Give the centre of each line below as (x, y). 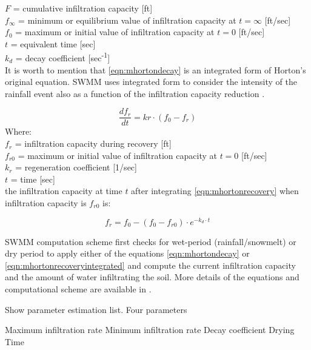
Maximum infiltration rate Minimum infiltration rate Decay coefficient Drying (150, 330)
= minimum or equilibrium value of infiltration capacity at (127, 20)
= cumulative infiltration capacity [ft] (83, 8)
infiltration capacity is (46, 203)
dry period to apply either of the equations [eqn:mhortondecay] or (127, 253)
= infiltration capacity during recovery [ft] (93, 143)
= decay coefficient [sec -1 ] (63, 57)
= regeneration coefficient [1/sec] (76, 167)
